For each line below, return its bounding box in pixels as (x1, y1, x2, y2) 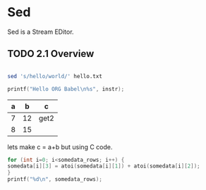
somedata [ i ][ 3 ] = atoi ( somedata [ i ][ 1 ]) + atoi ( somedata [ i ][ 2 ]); (7, 163, 200, 170)
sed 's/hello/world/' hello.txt (7, 72, 102, 80)
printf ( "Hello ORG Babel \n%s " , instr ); (7, 85, 125, 92)
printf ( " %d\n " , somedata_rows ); (7, 176, 102, 183)
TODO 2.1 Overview (7, 48, 95, 60)
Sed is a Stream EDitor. (7, 27, 74, 36)
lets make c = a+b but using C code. (7, 142, 113, 151)
